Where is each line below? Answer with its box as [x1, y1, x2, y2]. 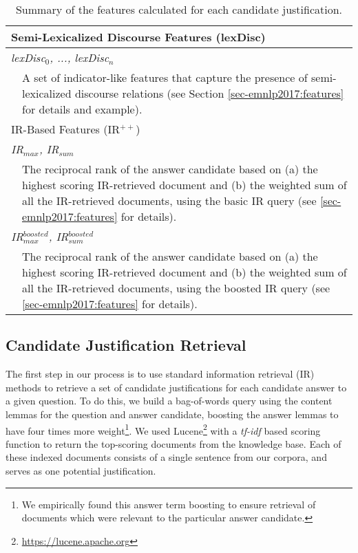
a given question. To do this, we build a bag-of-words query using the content [6, 393, 333, 408]
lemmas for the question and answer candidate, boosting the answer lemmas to [6, 406, 339, 421]
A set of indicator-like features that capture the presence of [22, 69, 308, 85]
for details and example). [22, 101, 143, 117]
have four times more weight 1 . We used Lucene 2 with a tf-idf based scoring [6, 421, 321, 437]
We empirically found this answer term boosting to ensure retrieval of [21, 497, 316, 511]
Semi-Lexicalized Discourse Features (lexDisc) [11, 29, 266, 45]
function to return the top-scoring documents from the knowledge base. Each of [6, 436, 341, 451]
